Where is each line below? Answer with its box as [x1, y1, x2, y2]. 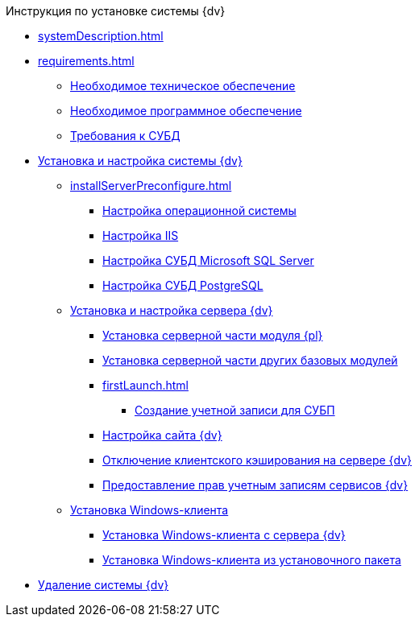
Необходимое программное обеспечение [70, 104, 302, 118]
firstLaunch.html [102, 378, 189, 392]
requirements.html [38, 54, 135, 68]
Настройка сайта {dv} [102, 428, 222, 442]
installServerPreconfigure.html [70, 179, 232, 192]
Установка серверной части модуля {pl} [102, 328, 323, 342]
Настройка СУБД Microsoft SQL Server [102, 254, 314, 267]
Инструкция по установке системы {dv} [6, 4, 226, 18]
